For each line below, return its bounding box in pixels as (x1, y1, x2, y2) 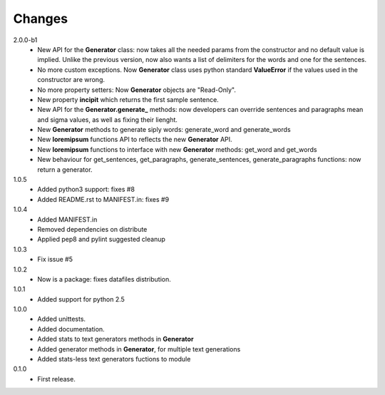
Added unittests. (37, 314, 86, 324)
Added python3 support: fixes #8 (37, 185, 135, 194)
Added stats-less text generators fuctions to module (37, 355, 191, 364)
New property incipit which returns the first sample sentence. (37, 95, 219, 103)
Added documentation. (37, 324, 105, 333)
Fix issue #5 (37, 255, 73, 264)
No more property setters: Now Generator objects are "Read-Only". (37, 86, 237, 94)
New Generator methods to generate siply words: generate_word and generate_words (37, 125, 292, 134)
